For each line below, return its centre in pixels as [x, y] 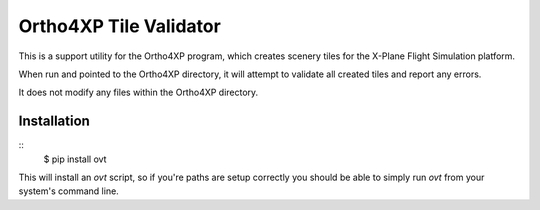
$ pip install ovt [75, 159]
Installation [54, 121]
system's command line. [68, 191]
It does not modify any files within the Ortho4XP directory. [138, 92]
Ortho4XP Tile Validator [120, 26]
